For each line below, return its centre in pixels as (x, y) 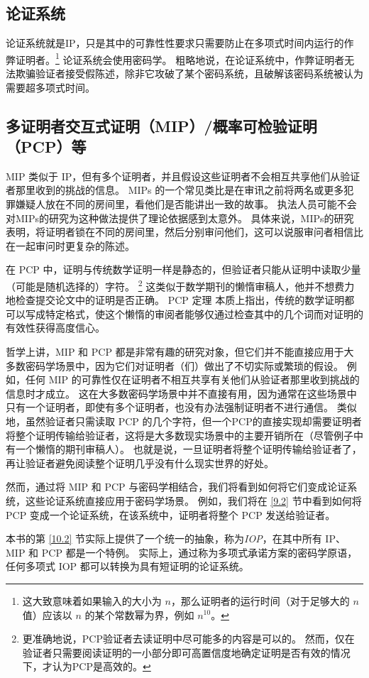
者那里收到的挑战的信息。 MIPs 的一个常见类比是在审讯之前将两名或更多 (175, 190)
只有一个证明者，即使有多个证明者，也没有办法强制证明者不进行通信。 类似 (181, 407)
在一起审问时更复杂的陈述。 (70, 245)
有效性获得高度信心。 (55, 328)
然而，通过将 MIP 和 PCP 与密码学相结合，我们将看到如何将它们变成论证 (177, 487)
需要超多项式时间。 (50, 87)
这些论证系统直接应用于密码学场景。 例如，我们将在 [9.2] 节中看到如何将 (193, 500)
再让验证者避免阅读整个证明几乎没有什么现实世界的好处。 (140, 463)
